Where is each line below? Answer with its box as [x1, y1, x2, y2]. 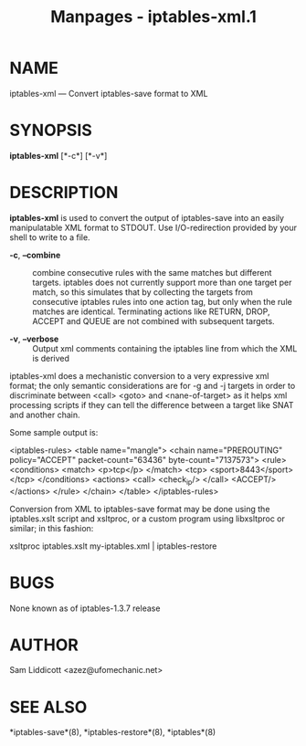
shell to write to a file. [9, 231, 90, 243]
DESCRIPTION [9, 183, 119, 203]
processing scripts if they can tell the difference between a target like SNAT [9, 399, 294, 410]
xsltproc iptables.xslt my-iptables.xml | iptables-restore [9, 541, 217, 552]
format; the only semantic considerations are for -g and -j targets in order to [9, 380, 296, 391]
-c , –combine [9, 249, 61, 260]
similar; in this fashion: [9, 522, 94, 533]
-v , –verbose [9, 333, 59, 344]
